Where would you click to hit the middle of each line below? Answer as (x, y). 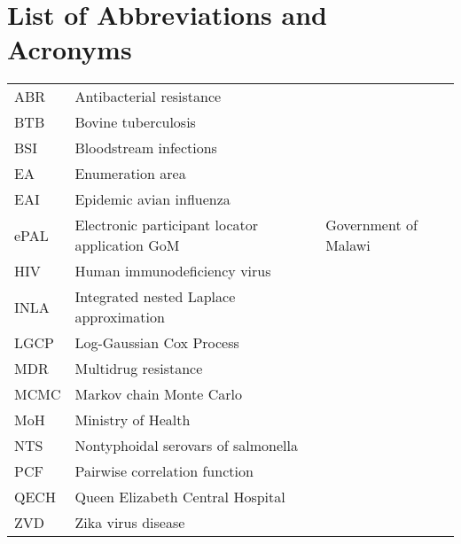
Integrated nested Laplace (155, 297)
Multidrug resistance (139, 369)
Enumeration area (130, 174)
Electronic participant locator (167, 225)
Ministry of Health (133, 420)
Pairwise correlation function (164, 471)
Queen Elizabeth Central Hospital (180, 497)
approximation (120, 317)
